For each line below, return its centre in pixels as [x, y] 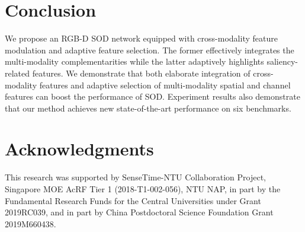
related [17, 73]
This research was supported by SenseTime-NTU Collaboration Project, [135, 177]
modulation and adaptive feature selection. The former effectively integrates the [150, 50]
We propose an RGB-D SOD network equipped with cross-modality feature [141, 38]
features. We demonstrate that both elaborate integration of [141, 73]
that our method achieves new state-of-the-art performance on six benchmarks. [148, 108]
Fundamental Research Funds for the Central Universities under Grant [133, 200]
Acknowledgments [79, 149]
